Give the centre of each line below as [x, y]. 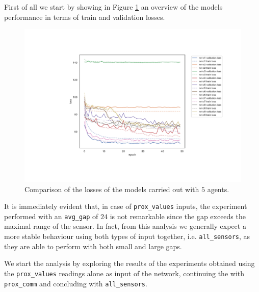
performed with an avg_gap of [51, 216]
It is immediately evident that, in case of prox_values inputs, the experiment [126, 206]
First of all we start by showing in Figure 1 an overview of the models [113, 7]
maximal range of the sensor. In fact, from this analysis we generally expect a [125, 226]
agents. [218, 189]
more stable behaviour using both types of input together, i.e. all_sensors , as [127, 236]
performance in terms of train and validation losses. [85, 17]
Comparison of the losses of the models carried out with [112, 189]
